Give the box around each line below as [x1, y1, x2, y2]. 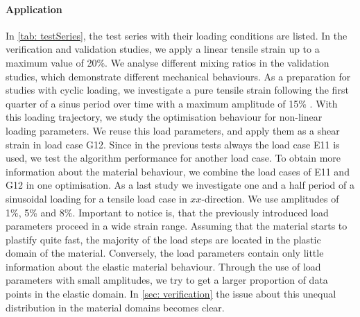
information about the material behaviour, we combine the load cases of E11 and [6, 164, 350, 178]
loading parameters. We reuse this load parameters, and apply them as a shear [6, 123, 340, 137]
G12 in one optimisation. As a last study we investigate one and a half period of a [6, 178, 354, 192]
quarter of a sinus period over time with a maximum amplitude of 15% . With [6, 96, 338, 110]
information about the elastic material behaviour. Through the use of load [6, 259, 321, 273]
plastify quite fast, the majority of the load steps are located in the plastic [6, 232, 321, 246]
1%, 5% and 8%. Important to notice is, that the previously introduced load [6, 205, 329, 219]
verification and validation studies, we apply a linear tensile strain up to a [6, 42, 320, 56]
